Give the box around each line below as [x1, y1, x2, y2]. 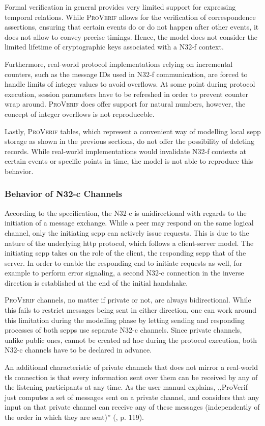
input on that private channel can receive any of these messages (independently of [5, 402, 260, 412]
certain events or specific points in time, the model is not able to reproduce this [5, 156, 253, 166]
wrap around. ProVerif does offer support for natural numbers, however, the [5, 98, 246, 109]
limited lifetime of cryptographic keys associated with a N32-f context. [5, 41, 224, 52]
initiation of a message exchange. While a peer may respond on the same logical [5, 217, 254, 228]
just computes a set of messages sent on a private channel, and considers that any [5, 391, 259, 402]
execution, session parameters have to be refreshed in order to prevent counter [5, 88, 248, 99]
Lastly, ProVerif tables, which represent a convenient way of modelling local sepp [5, 126, 261, 136]
